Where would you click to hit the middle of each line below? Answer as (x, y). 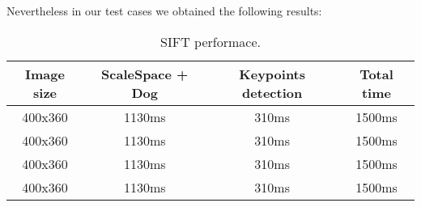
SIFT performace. (210, 41)
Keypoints (272, 74)
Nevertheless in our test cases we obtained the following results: (164, 11)
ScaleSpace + (145, 74)
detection (272, 92)
